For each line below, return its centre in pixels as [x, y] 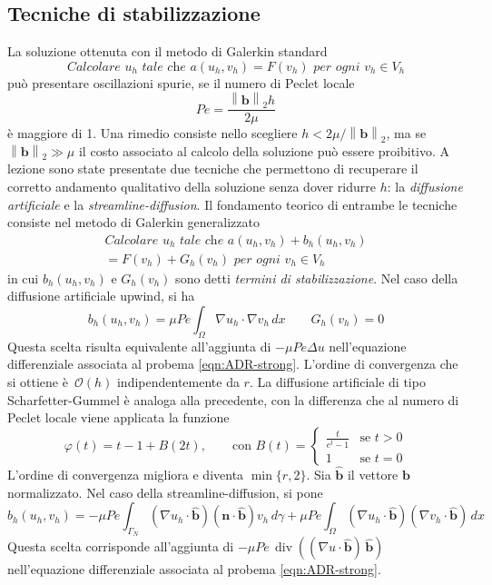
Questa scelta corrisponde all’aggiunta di [121, 546]
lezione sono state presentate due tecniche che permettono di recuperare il [213, 169]
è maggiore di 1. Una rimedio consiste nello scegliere [153, 133]
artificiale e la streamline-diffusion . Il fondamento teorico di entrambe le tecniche [232, 204]
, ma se [406, 133]
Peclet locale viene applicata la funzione [118, 417]
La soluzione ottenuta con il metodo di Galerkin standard [167, 51]
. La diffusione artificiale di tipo [337, 382]
